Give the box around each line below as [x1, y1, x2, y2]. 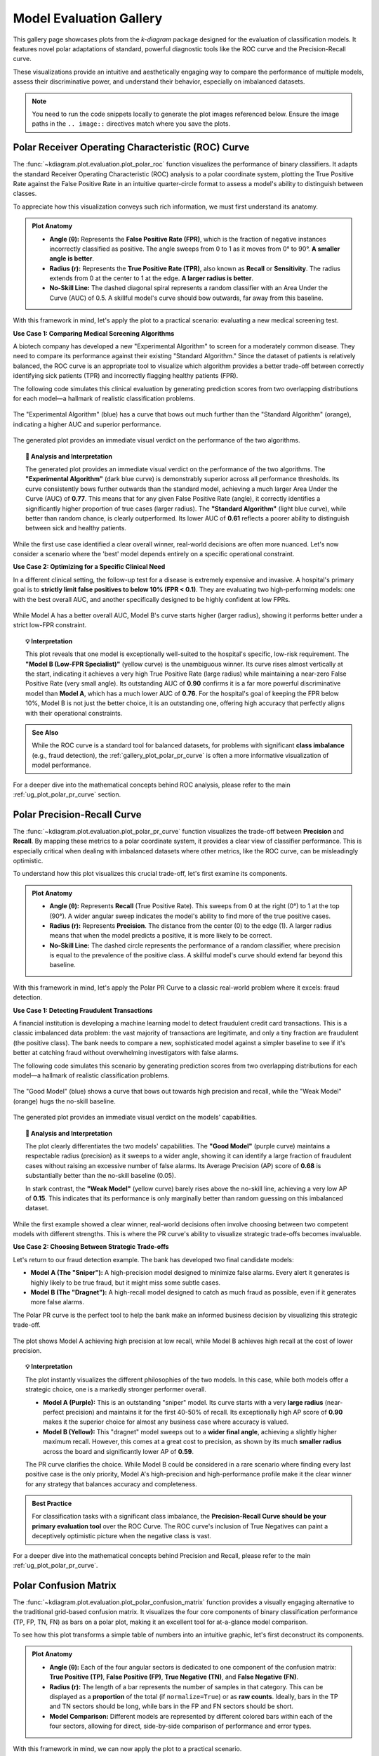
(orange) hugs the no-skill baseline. [13, 1096, 116, 1106]
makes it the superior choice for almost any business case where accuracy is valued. [43, 1417, 289, 1426]
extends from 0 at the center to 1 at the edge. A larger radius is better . [49, 274, 254, 282]
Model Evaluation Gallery [13, 11, 163, 26]
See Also [32, 728, 59, 737]
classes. [13, 190, 37, 198]
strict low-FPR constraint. [13, 621, 87, 629]
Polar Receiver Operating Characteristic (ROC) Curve [13, 141, 250, 154]
